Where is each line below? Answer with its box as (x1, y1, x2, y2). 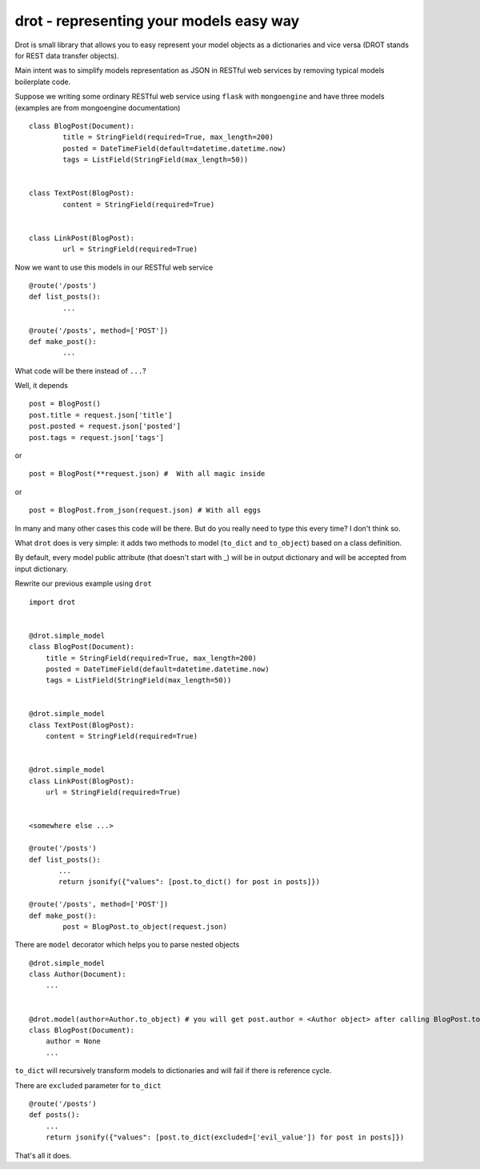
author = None (45, 1037, 102, 1046)
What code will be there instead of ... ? (14, 366, 147, 375)
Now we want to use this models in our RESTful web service (14, 262, 214, 272)
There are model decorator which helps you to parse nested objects (14, 940, 240, 950)
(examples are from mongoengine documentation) (14, 102, 181, 112)
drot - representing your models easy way (14, 12, 300, 30)
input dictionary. (14, 564, 69, 574)
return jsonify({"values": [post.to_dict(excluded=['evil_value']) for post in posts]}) (45, 1133, 405, 1142)
